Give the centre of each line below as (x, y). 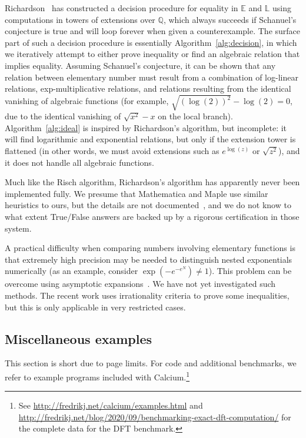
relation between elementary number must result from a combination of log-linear (152, 77)
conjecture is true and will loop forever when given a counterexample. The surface (153, 31)
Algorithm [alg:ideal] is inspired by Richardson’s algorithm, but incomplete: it (146, 127)
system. (18, 228)
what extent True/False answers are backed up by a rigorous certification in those (152, 217)
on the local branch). (195, 116)
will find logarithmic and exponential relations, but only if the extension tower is (150, 139)
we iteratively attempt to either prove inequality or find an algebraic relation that (152, 54)
